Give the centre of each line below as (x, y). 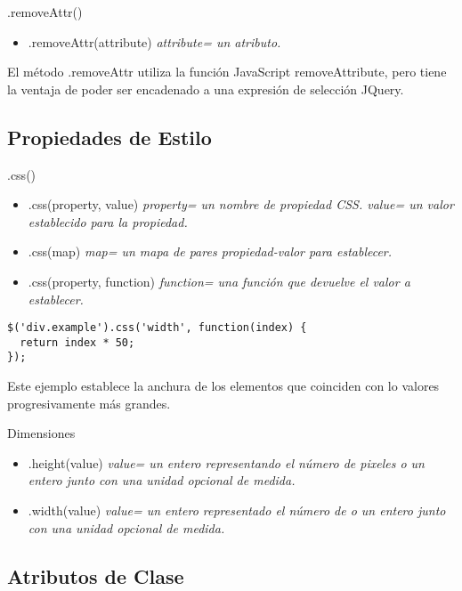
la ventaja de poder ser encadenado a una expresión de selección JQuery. (206, 89)
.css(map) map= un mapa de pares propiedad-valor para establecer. (210, 251)
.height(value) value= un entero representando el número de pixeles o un (226, 462)
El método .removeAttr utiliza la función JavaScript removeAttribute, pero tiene (227, 72)
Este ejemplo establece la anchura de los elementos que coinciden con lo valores (223, 386)
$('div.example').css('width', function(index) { (157, 328)
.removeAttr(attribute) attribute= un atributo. (154, 41)
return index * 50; (77, 342)
